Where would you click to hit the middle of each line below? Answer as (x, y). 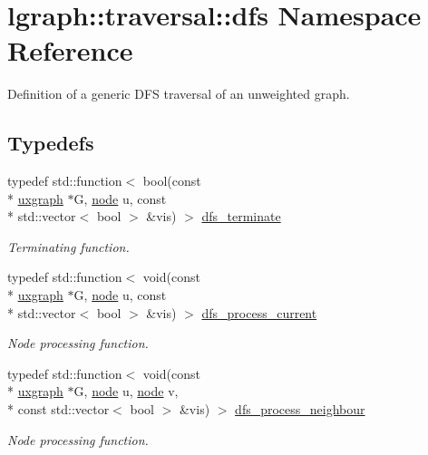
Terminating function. (68, 246)
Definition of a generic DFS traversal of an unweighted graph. (179, 94)
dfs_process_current (259, 312)
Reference (70, 50)
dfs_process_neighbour (300, 409)
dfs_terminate (241, 216)
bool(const (172, 181)
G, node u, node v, (126, 391)
